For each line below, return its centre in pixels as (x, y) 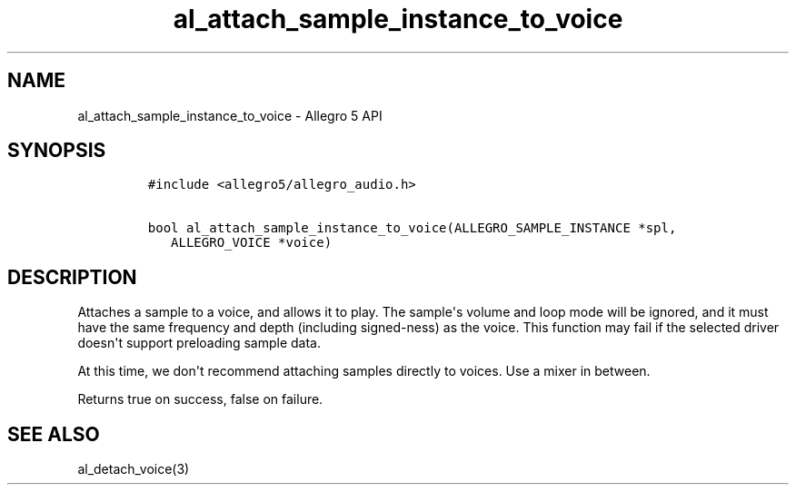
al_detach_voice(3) (134, 469)
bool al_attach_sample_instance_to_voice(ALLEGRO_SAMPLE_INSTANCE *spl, (412, 228)
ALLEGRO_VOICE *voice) (252, 243)
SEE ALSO (54, 434)
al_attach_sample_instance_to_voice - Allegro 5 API (230, 115)
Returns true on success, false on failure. (200, 399)
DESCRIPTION (72, 277)
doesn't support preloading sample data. (199, 343)
